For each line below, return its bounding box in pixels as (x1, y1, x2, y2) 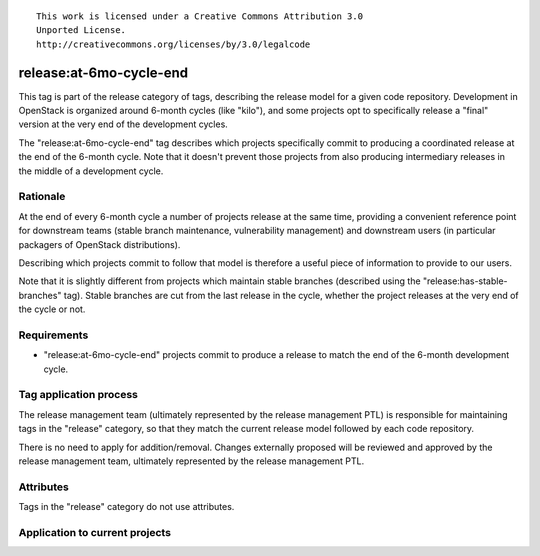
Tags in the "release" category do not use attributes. (18, 501, 235, 513)
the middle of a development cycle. (18, 165, 164, 177)
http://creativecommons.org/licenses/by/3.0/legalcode (36, 38, 311, 50)
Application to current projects (18, 525, 172, 539)
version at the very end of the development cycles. (18, 118, 229, 130)
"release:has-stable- (422, 275, 509, 287)
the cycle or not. (18, 303, 86, 315)
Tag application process (18, 388, 139, 402)
